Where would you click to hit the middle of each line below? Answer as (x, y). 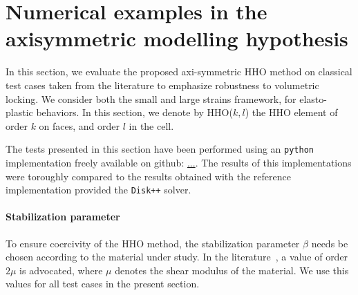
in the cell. (151, 125)
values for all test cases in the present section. (103, 284)
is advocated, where (61, 270)
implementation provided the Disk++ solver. (98, 190)
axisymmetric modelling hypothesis (177, 38)
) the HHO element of (291, 112)
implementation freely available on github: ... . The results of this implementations (179, 162)
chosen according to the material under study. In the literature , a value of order (177, 257)
